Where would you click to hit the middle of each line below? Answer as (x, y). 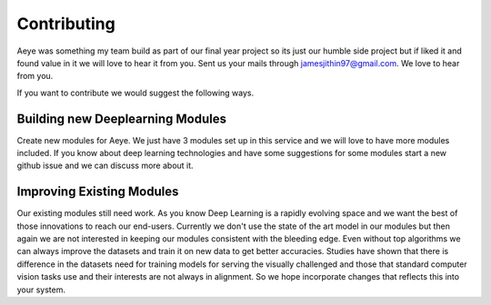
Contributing (66, 24)
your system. (41, 290)
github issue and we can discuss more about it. (105, 166)
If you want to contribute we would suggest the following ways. (135, 93)
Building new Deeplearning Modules (122, 118)
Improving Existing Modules (98, 192)
